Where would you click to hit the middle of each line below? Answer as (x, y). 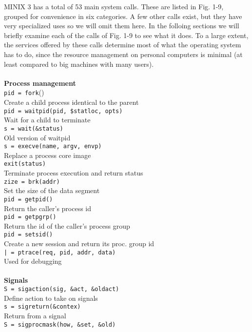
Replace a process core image (48, 155)
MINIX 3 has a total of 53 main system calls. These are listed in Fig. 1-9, (114, 6)
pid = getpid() (29, 199)
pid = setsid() (29, 235)
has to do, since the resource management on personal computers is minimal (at (123, 54)
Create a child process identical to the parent (71, 102)
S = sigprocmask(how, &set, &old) (60, 324)
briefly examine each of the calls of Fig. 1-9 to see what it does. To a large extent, (126, 35)
